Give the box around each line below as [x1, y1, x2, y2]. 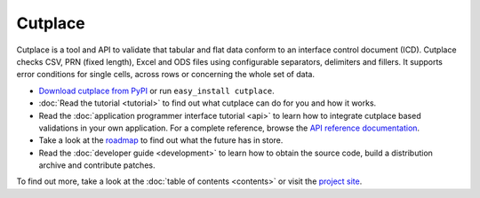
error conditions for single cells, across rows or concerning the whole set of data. [16, 69, 316, 80]
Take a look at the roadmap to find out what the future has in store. [38, 135, 284, 146]
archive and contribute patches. [38, 160, 156, 170]
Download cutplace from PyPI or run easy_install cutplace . [38, 85, 275, 96]
